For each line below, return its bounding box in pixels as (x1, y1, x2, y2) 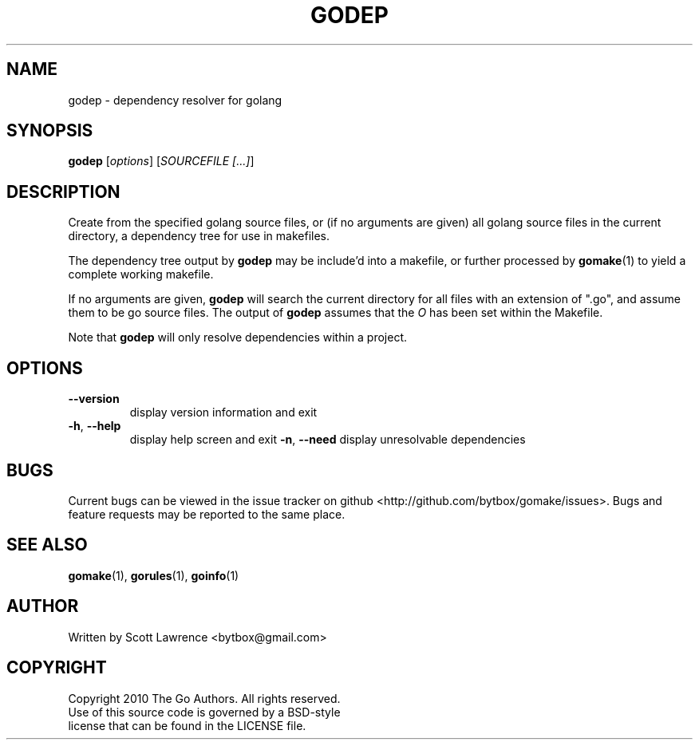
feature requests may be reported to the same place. (68, 507, 346, 521)
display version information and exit (129, 405, 318, 420)
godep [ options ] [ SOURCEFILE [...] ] (68, 154, 255, 168)
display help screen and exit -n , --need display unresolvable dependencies (129, 432, 526, 447)
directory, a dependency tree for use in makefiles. (68, 229, 330, 243)
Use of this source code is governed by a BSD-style (68, 705, 341, 719)
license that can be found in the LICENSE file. (68, 718, 306, 732)
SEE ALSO (6, 535, 88, 555)
